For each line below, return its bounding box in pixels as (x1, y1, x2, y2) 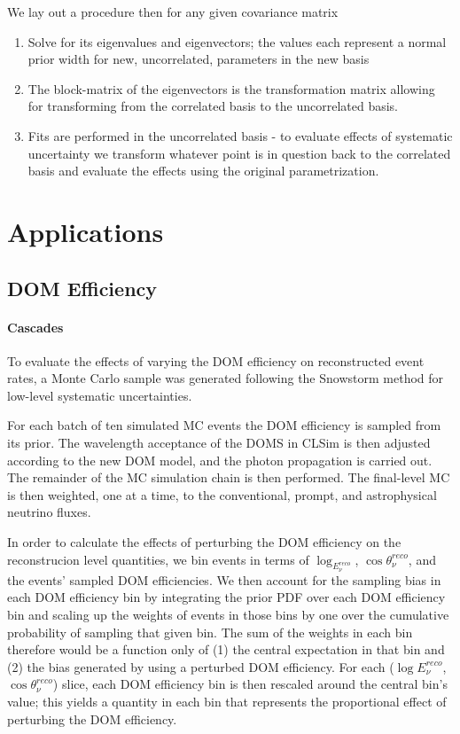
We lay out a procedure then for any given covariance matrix (7, 3, 339, 20)
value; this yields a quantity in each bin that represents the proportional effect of (7, 692, 447, 710)
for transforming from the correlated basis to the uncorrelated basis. (27, 97, 399, 115)
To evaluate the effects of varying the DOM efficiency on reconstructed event (7, 351, 425, 370)
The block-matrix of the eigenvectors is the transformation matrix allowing (27, 79, 435, 98)
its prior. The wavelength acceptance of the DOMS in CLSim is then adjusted (7, 433, 431, 452)
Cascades (7, 317, 64, 336)
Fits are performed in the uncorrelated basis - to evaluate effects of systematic (27, 126, 453, 144)
